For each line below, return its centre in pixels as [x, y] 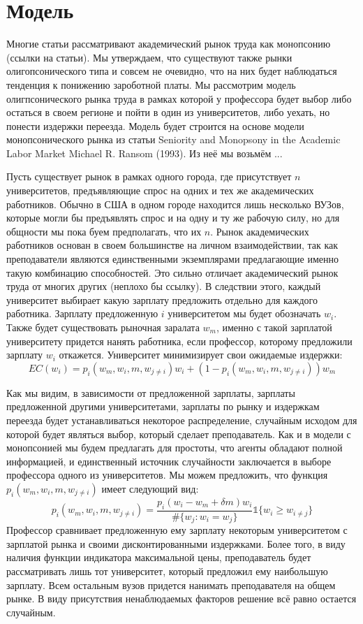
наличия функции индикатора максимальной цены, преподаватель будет [159, 557]
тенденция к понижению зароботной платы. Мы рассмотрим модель [151, 84]
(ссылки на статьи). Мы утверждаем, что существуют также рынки [149, 57]
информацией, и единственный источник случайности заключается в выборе [169, 461]
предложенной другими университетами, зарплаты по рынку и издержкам [163, 406]
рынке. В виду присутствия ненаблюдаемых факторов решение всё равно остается [181, 598]
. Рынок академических [260, 231]
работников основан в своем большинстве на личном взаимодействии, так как [172, 245]
